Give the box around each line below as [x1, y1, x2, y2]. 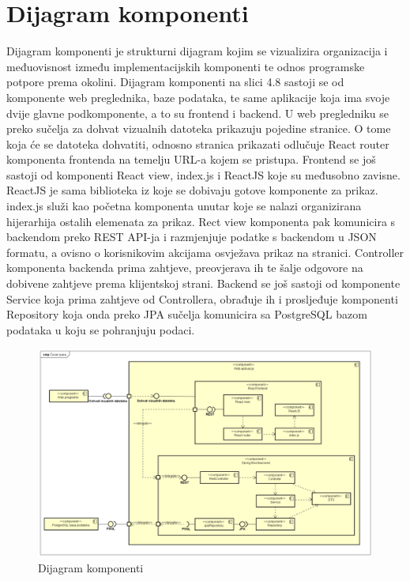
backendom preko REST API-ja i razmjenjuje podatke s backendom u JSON [6, 228, 377, 245]
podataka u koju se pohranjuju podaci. [6, 321, 195, 338]
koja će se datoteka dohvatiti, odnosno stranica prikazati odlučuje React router [6, 135, 389, 152]
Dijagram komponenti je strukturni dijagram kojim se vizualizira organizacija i [6, 43, 388, 59]
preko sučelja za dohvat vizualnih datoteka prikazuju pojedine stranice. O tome [6, 120, 391, 137]
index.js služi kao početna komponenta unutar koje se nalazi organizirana [6, 198, 362, 214]
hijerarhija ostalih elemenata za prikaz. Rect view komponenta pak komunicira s [6, 213, 396, 229]
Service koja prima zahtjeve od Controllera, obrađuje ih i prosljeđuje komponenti [6, 290, 398, 307]
